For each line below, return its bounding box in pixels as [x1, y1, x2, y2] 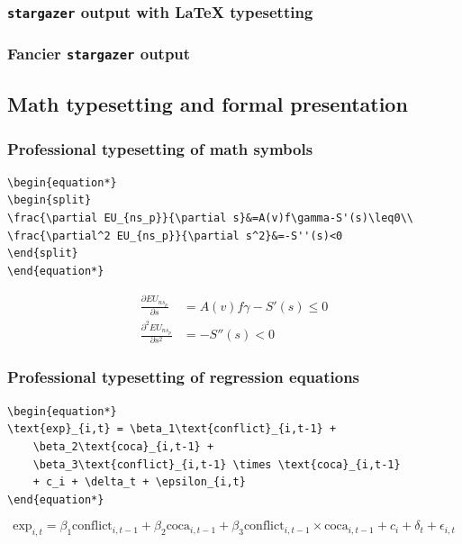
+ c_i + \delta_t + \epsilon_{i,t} [32, 476, 246, 489]
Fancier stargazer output [7, 42, 191, 65]
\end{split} [7, 247, 78, 260]
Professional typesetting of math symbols [7, 137, 313, 159]
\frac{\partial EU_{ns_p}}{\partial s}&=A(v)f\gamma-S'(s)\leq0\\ [7, 212, 414, 224]
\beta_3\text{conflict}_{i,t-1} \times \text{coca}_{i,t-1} [32, 458, 401, 471]
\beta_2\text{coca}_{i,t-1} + [32, 440, 214, 453]
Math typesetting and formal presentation [7, 90, 408, 118]
